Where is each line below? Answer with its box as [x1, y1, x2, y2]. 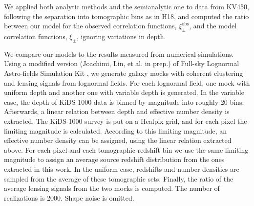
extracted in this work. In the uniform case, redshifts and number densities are [4, 163, 239, 174]
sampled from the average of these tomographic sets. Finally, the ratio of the [4, 173, 233, 183]
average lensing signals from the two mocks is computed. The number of [4, 183, 220, 193]
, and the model [189, 21, 237, 31]
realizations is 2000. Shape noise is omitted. [4, 192, 134, 203]
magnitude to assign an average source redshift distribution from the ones [4, 154, 225, 164]
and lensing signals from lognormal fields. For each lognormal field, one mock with [4, 77, 250, 88]
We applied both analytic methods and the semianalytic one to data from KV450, [4, 1, 249, 11]
